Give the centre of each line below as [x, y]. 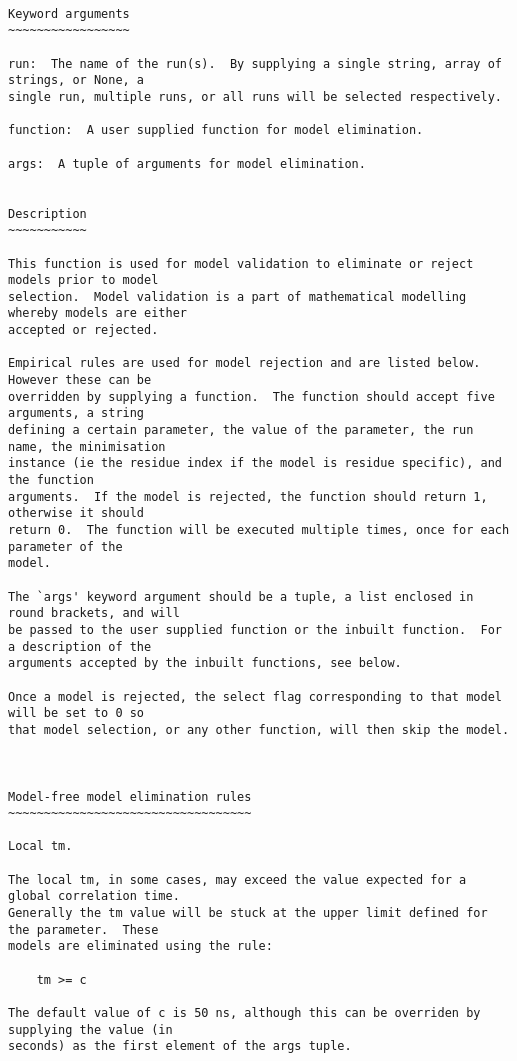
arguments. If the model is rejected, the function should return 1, [248, 496]
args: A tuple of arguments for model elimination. [187, 163]
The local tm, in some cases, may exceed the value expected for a [237, 879]
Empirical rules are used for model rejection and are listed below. [244, 363]
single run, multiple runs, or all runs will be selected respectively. [255, 96]
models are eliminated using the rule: [140, 946]
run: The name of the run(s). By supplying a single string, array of [255, 63]
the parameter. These [83, 929]
